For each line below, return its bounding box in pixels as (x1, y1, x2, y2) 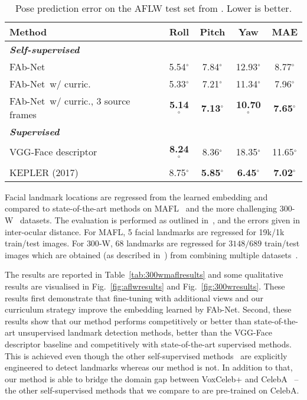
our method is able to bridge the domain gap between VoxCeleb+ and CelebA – (5, 372, 299, 385)
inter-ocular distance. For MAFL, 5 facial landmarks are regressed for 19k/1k (5, 225, 285, 238)
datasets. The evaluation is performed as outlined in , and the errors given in (20, 213, 300, 226)
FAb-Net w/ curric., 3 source (9, 94, 130, 108)
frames (9, 108, 37, 121)
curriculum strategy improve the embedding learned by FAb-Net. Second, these (5, 303, 292, 316)
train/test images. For (5, 237, 84, 249)
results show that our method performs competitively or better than (5, 314, 252, 327)
